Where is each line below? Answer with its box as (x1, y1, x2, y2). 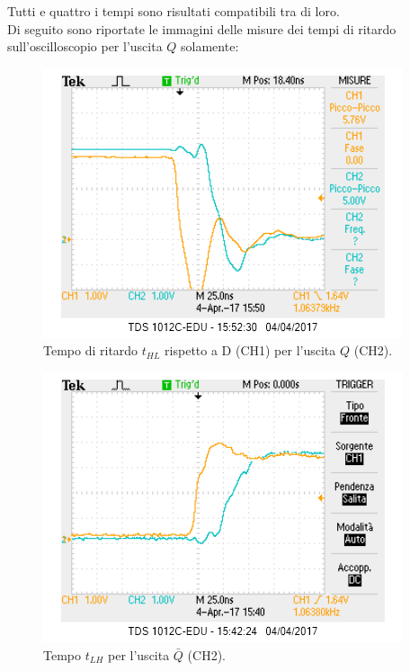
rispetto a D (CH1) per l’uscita (165, 341, 336, 360)
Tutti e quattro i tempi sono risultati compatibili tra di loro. (7, 2, 340, 20)
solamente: (181, 37, 239, 56)
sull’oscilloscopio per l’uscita (7, 37, 163, 56)
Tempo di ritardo (43, 341, 138, 360)
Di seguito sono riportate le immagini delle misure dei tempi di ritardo (7, 19, 397, 38)
